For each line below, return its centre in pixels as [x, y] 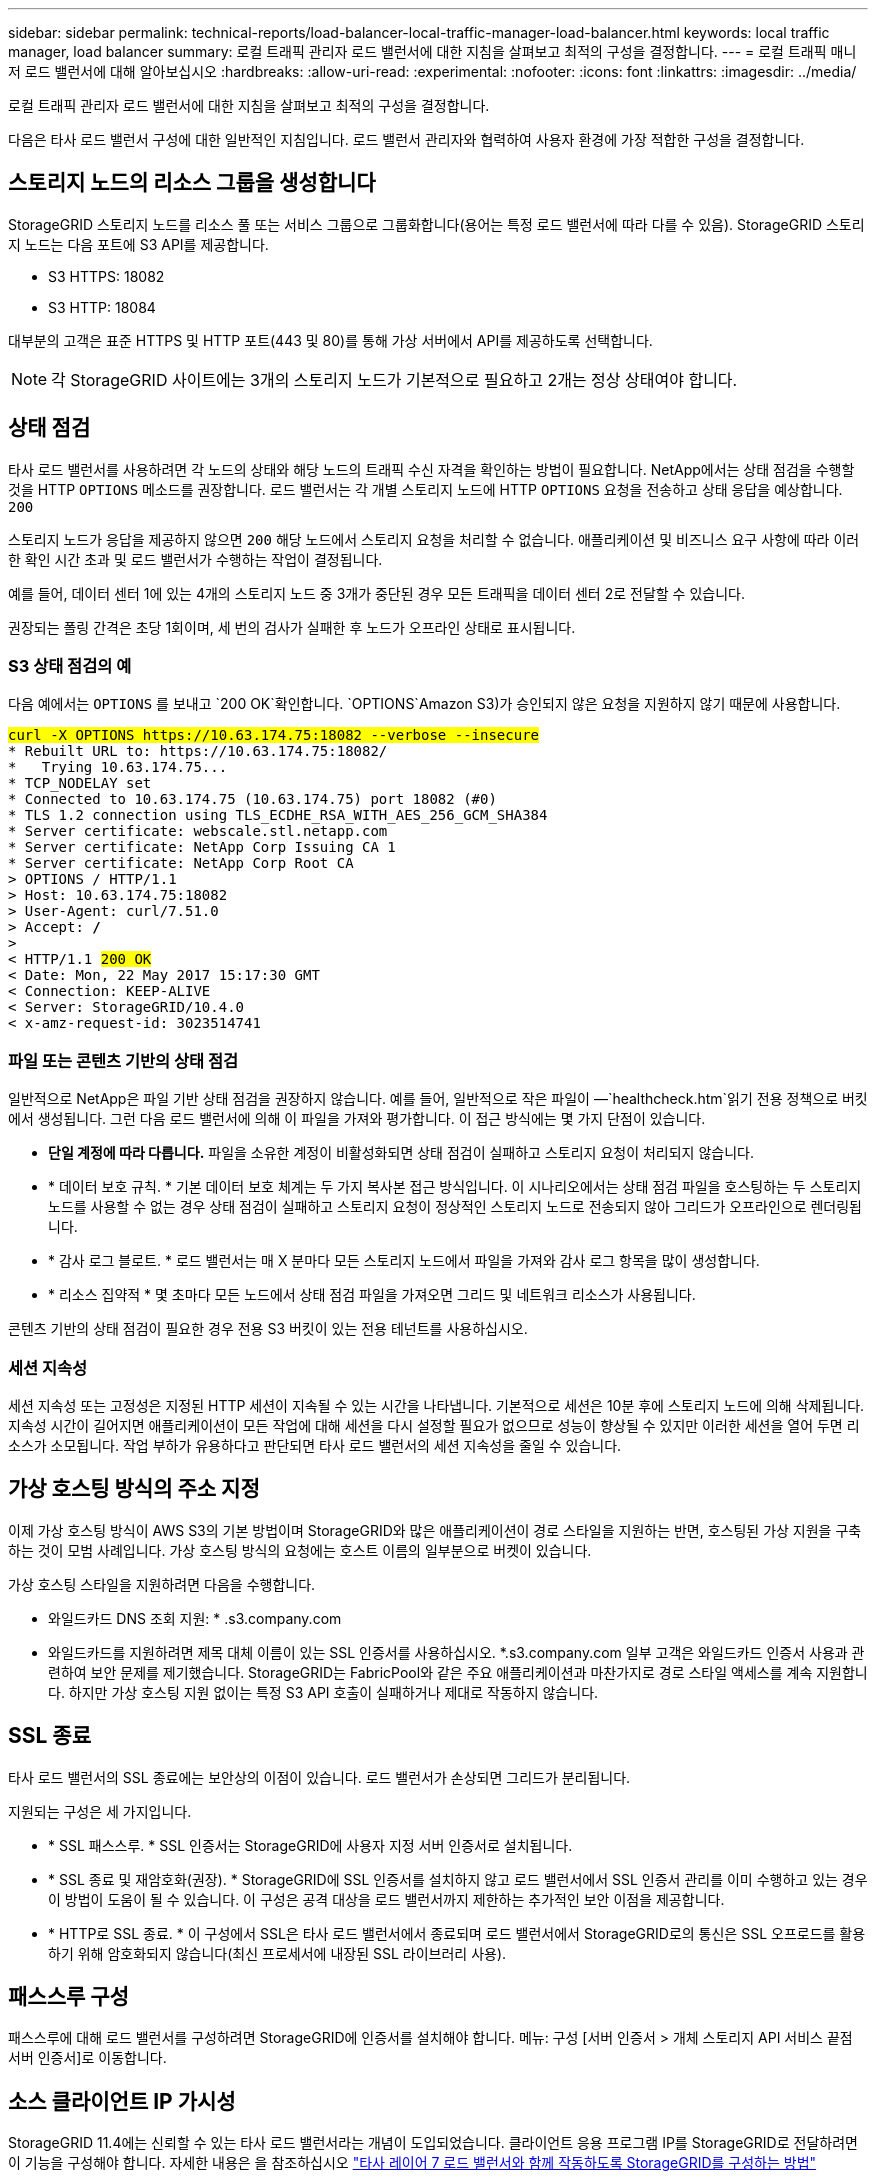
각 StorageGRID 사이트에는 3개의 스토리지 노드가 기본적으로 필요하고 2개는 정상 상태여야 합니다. [394, 379]
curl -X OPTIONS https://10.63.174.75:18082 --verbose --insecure [274, 735]
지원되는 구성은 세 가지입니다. [100, 1811]
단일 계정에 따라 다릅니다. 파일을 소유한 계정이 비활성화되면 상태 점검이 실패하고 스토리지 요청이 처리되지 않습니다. [401, 1153]
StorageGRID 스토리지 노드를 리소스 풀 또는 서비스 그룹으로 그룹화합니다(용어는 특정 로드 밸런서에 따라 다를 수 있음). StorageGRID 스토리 [436, 224]
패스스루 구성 [68, 1997]
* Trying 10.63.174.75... [118, 767]
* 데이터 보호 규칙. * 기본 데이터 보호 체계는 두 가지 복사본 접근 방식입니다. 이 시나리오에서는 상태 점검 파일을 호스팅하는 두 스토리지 [455, 1187]
